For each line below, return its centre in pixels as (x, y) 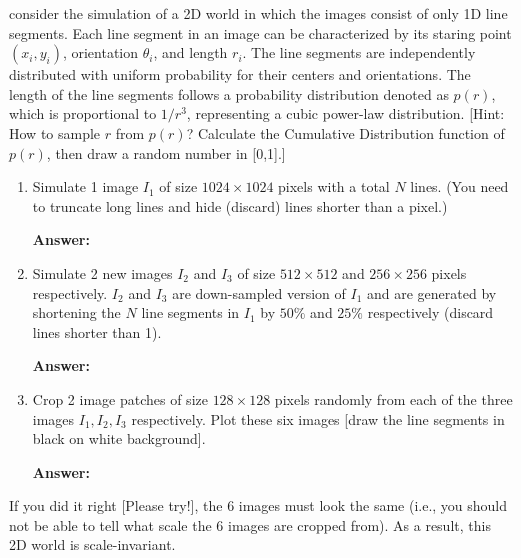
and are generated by (432, 292)
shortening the (76, 312)
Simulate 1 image (85, 186)
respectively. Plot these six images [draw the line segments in (318, 418)
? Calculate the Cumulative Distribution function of (345, 132)
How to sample (55, 132)
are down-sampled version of (259, 292)
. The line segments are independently (359, 52)
